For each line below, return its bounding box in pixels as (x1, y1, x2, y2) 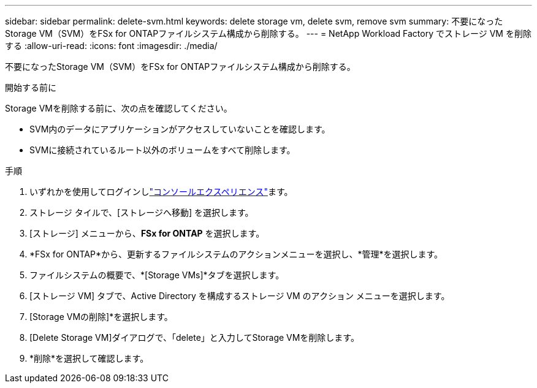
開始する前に (5, 82, 56, 93)
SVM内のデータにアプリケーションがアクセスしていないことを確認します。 (29, 124, 330, 134)
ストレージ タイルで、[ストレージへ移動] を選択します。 (29, 207, 254, 218)
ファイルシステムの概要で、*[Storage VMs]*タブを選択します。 (29, 270, 284, 280)
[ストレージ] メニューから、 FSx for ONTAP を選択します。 (29, 228, 265, 238)
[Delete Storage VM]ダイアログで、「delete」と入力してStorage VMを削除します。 (29, 332, 359, 343)
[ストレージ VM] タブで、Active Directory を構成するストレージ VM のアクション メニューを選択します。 (29, 291, 450, 301)
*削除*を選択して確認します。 (29, 353, 149, 363)
